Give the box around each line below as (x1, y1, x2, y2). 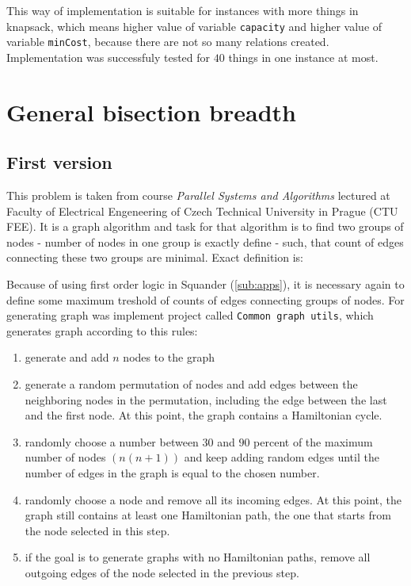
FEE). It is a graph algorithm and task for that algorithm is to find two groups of (6, 218, 404, 235)
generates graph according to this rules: (6, 322, 198, 339)
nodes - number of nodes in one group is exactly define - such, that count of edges (6, 233, 404, 250)
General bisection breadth (6, 95, 296, 128)
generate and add (25, 349, 109, 366)
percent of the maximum (253, 433, 373, 450)
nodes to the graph (123, 349, 215, 366)
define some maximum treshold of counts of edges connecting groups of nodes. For (6, 291, 405, 308)
